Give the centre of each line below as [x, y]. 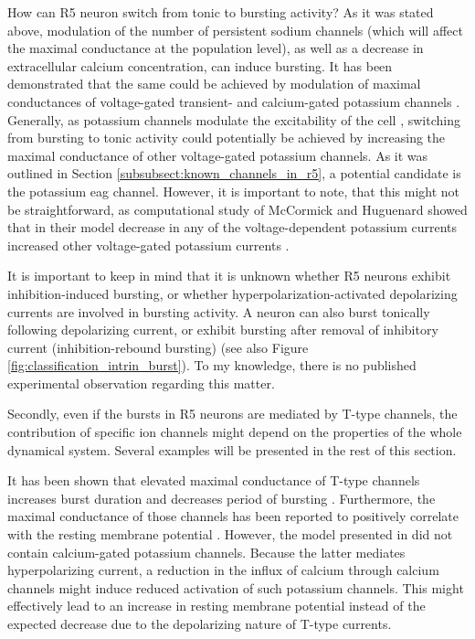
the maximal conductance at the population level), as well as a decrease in [216, 48]
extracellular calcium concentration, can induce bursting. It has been [200, 65]
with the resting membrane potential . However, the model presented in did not [230, 534]
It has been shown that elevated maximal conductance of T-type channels [214, 480]
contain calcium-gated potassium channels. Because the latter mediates [206, 552]
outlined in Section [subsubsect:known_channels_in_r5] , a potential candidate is [234, 173]
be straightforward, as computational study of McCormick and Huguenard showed [237, 209]
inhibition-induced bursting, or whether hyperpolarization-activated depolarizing [232, 293]
